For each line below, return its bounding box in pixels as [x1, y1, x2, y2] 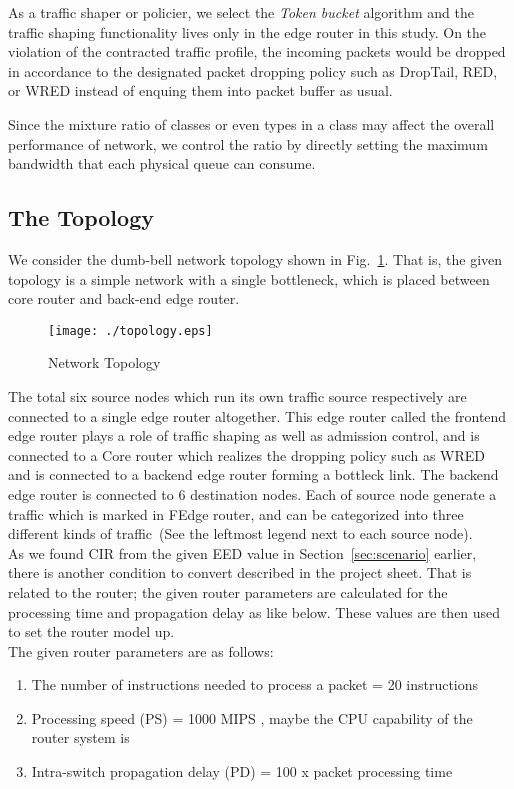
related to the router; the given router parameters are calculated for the [8, 581, 448, 602]
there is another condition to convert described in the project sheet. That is [8, 562, 472, 583]
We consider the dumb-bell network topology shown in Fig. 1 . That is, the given [8, 248, 503, 269]
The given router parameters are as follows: [8, 640, 274, 661]
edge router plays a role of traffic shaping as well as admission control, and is [8, 425, 480, 446]
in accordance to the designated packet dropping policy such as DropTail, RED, [8, 60, 498, 81]
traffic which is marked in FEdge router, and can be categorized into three [8, 503, 464, 524]
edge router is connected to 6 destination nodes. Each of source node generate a [8, 483, 497, 504]
